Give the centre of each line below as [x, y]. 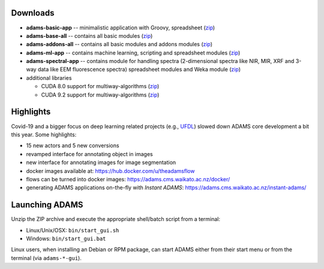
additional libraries [49, 77]
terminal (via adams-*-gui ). [46, 258]
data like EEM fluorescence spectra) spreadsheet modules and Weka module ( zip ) [139, 70]
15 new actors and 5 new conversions [73, 146]
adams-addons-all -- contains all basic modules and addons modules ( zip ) [119, 44]
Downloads [33, 13]
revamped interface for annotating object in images [89, 154]
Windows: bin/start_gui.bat [66, 238]
